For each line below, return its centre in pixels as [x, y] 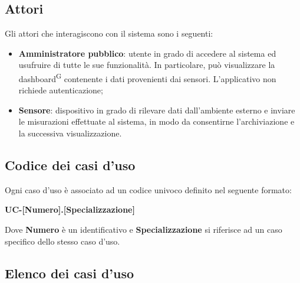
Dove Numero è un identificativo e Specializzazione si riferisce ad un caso [144, 229]
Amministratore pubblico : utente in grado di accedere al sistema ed [147, 53]
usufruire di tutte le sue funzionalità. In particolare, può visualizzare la [147, 65]
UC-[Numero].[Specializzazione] [70, 209]
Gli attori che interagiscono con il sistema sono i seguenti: [109, 33]
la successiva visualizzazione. [70, 133]
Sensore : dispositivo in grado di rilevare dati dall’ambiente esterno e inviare [157, 110]
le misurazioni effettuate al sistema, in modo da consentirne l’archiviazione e [156, 121]
